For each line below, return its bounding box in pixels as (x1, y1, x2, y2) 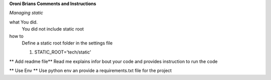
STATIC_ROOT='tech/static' (34, 49, 91, 55)
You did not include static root (22, 26, 84, 32)
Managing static (9, 10, 44, 16)
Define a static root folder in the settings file (22, 40, 113, 46)
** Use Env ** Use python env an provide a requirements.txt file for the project (9, 67, 172, 73)
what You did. (9, 19, 38, 25)
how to (9, 33, 24, 39)
